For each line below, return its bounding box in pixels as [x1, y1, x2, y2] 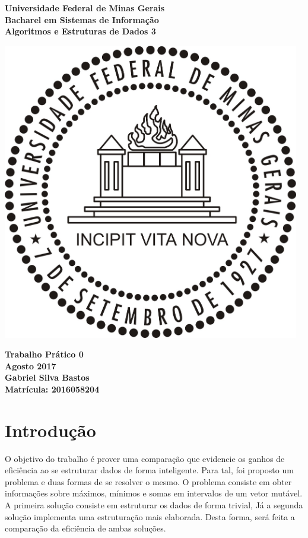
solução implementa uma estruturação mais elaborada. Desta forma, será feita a [5, 510, 295, 523]
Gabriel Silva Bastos [5, 371, 90, 384]
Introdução [5, 417, 96, 442]
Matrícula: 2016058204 [5, 382, 100, 395]
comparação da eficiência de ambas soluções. [5, 522, 166, 534]
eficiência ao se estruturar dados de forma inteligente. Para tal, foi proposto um [5, 464, 294, 476]
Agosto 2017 [5, 359, 56, 372]
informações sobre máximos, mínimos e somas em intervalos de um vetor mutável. [5, 487, 303, 499]
